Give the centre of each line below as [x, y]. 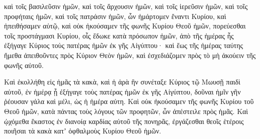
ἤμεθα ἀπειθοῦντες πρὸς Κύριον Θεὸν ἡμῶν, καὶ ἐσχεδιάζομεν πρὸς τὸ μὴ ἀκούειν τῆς [130, 55]
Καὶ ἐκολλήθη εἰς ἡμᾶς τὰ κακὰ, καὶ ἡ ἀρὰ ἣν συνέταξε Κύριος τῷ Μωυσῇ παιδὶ [122, 82]
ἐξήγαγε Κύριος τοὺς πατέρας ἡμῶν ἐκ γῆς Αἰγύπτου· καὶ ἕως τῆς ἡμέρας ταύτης [124, 45]
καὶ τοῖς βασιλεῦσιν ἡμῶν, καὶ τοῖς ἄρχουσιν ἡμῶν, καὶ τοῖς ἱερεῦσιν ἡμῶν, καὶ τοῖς [126, 6]
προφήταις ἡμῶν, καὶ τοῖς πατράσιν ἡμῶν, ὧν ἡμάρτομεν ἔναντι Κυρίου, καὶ [115, 16]
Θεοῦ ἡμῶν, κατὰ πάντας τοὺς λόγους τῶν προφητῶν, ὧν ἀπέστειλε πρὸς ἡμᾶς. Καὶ [126, 111]
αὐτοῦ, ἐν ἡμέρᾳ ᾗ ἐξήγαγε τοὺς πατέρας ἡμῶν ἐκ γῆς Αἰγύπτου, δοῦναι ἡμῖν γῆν [122, 91]
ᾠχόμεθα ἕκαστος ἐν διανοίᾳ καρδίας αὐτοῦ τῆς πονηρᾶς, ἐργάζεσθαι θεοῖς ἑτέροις [124, 121]
